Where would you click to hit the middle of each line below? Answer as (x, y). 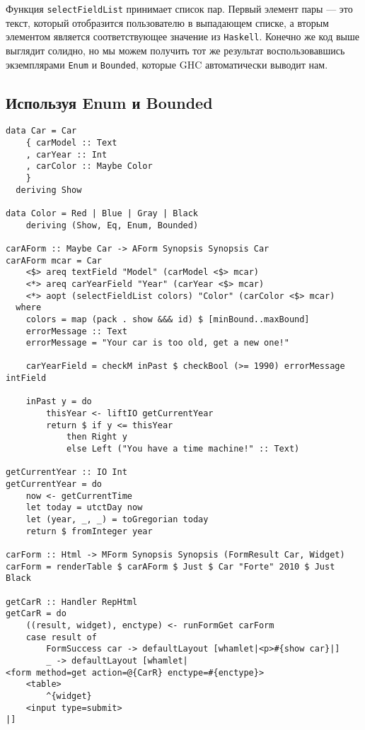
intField (26, 378)
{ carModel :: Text (71, 143)
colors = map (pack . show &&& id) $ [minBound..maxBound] (168, 319)
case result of (61, 637)
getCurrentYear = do (54, 484)
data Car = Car (41, 131)
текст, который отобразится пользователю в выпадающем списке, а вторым (167, 22)
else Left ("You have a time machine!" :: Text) (183, 449)
